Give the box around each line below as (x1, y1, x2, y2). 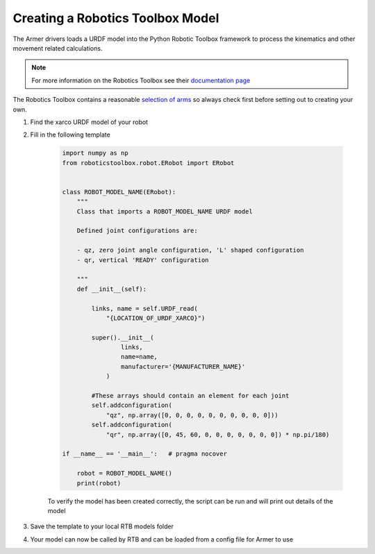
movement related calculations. (12, 44, 103, 52)
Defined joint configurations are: (76, 227, 198, 235)
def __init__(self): (76, 285, 147, 293)
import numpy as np (62, 149, 128, 157)
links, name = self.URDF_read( (91, 304, 198, 312)
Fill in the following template (30, 130, 110, 139)
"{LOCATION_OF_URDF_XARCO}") (106, 314, 206, 322)
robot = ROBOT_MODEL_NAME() (76, 469, 173, 478)
